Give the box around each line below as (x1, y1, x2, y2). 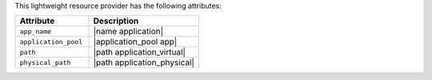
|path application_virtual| (93, 47, 186, 58)
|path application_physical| (93, 57, 195, 68)
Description (93, 16, 139, 27)
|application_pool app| (93, 36, 178, 48)
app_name (19, 27, 52, 36)
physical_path (19, 58, 71, 67)
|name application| (93, 26, 164, 37)
